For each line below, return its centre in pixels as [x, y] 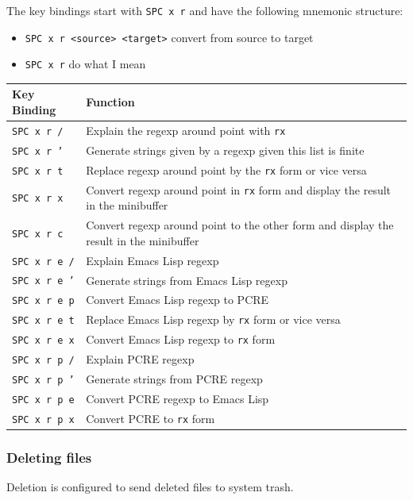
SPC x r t [38, 171]
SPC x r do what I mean [85, 64]
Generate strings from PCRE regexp [174, 379]
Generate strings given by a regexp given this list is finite [225, 150]
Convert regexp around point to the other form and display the [240, 225]
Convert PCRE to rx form [151, 418]
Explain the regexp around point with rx [186, 130]
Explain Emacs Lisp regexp [152, 260]
